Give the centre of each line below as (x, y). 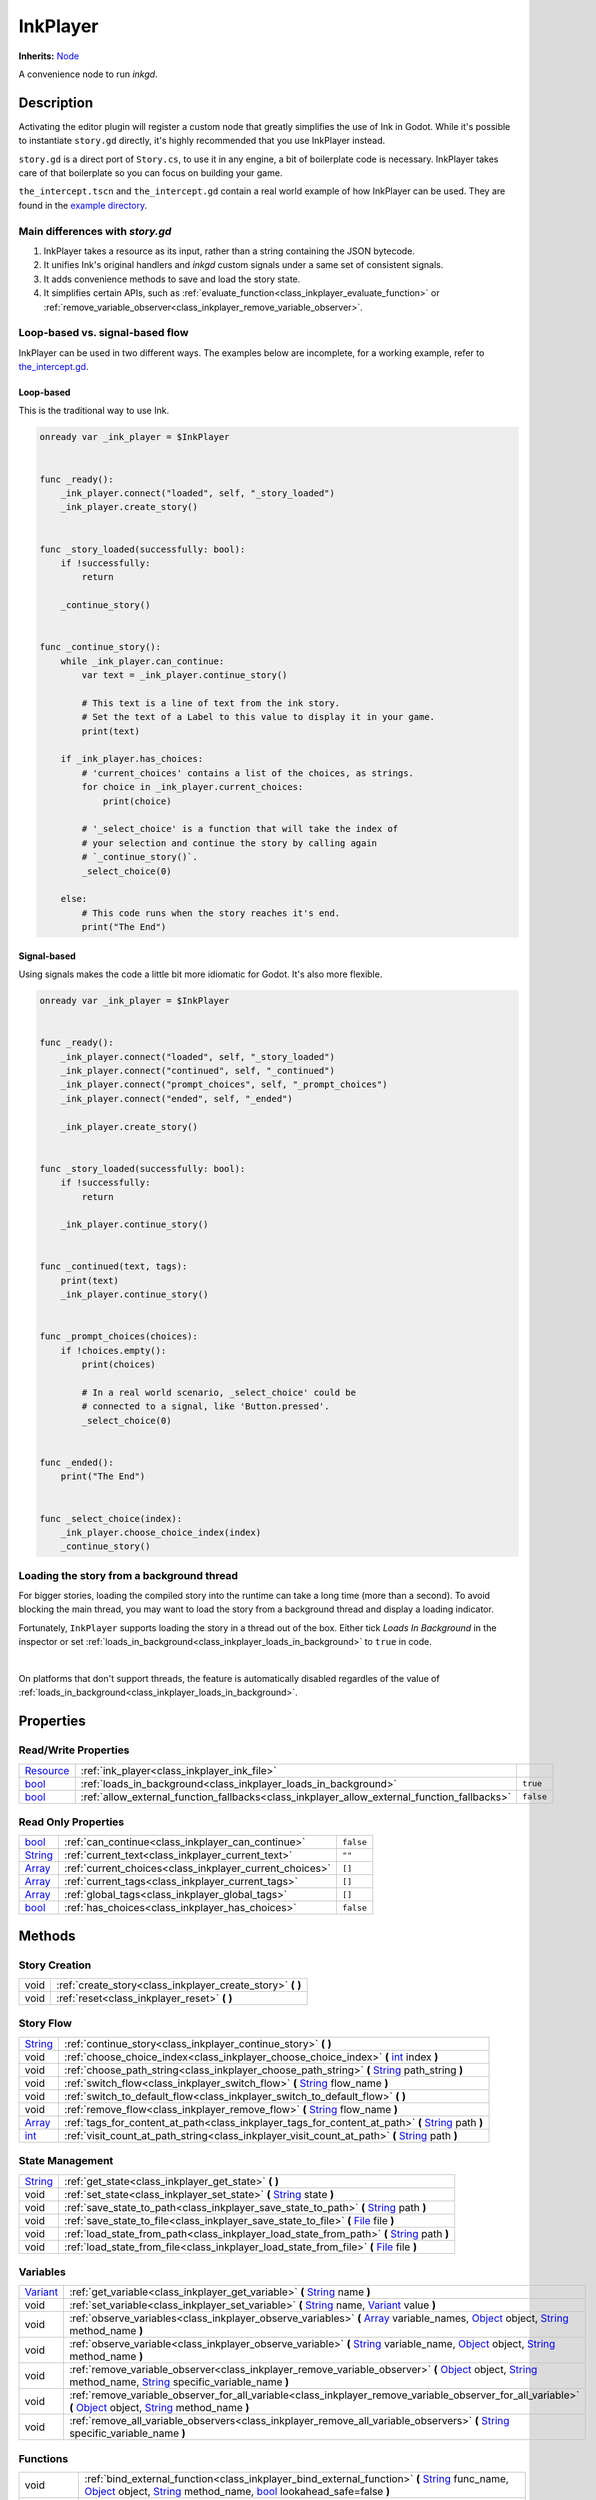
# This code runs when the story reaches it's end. (211, 913)
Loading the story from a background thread (128, 1575)
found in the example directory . (83, 205)
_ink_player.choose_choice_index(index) (161, 1532)
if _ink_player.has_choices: (132, 759)
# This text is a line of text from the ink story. (211, 703)
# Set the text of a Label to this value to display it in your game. (258, 717)
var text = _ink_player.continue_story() (184, 675)
